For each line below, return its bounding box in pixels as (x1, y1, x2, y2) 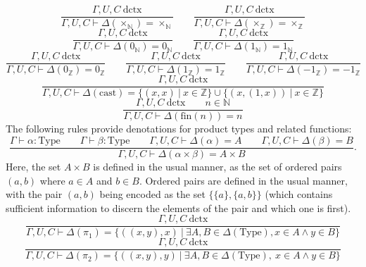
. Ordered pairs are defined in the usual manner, (139, 173, 348, 187)
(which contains (265, 187, 333, 201)
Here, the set (6, 159, 61, 173)
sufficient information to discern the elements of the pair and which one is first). (6, 200, 351, 215)
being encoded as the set (99, 187, 206, 201)
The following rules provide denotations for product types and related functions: (6, 121, 352, 136)
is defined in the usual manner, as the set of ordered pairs (93, 159, 342, 173)
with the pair (6, 187, 63, 201)
